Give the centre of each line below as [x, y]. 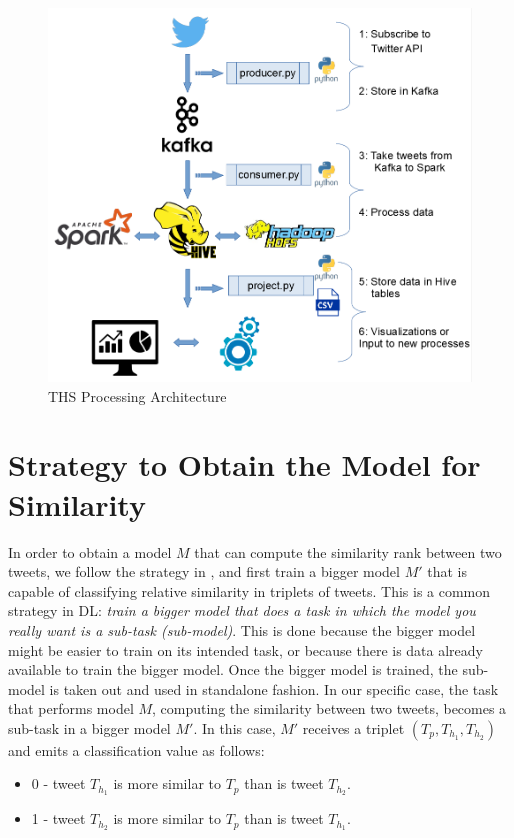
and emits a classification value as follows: [136, 749]
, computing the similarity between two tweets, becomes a [329, 708]
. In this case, [234, 727]
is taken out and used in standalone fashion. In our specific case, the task [274, 688]
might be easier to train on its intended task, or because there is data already [246, 649]
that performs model [71, 708]
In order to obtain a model [90, 551]
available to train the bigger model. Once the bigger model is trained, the [233, 669]
